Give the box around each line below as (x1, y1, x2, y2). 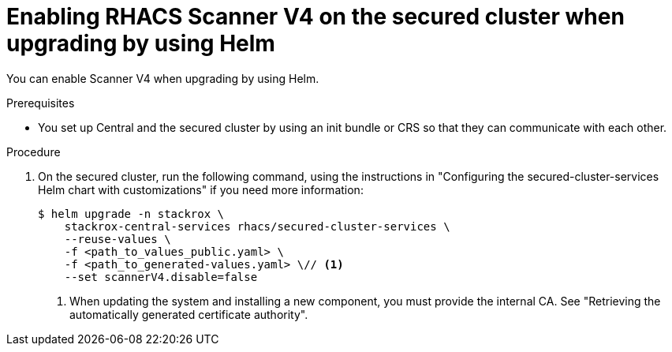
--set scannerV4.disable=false (64, 270, 258, 283)
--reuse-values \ (64, 232, 171, 245)
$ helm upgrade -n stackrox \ (38, 207, 225, 220)
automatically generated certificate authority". (69, 307, 308, 321)
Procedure (6, 144, 61, 159)
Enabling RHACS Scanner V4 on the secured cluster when (6, 3, 625, 30)
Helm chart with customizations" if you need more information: (38, 182, 364, 197)
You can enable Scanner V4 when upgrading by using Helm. (6, 71, 319, 85)
